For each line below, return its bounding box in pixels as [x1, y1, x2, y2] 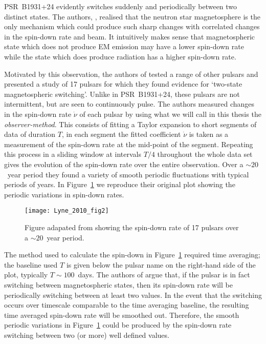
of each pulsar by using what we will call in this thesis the [79, 108, 261, 119]
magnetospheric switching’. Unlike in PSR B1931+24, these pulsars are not [4, 88, 240, 99]
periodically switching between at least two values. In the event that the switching [4, 289, 262, 300]
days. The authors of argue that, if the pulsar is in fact [78, 269, 250, 280]
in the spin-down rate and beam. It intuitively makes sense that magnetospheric [4, 31, 255, 42]
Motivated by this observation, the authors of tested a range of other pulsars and [4, 68, 258, 79]
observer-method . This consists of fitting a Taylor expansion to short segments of [4, 118, 257, 129]
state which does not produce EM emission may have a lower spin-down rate [4, 41, 244, 52]
